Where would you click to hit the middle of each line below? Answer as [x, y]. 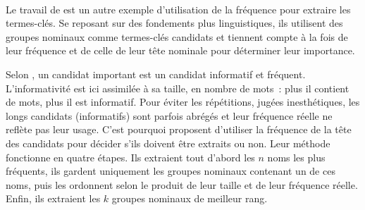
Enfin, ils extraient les [53, 198]
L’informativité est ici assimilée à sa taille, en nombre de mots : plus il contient [178, 88]
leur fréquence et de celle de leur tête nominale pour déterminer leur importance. [180, 50]
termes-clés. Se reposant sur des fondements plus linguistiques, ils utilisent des [174, 23]
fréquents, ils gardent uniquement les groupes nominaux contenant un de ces [171, 171]
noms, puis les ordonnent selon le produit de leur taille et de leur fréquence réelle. [182, 184]
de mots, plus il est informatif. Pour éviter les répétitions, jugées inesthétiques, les [183, 102]
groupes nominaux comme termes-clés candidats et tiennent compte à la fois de [177, 36]
